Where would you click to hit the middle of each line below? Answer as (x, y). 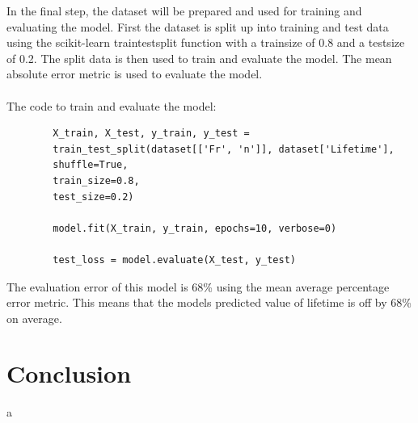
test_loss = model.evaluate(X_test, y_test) (174, 260)
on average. (34, 318)
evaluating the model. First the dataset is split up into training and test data (198, 26)
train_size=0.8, (96, 180)
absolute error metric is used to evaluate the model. (135, 74)
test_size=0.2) (93, 197)
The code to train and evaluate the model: (112, 105)
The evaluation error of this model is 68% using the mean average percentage (198, 286)
